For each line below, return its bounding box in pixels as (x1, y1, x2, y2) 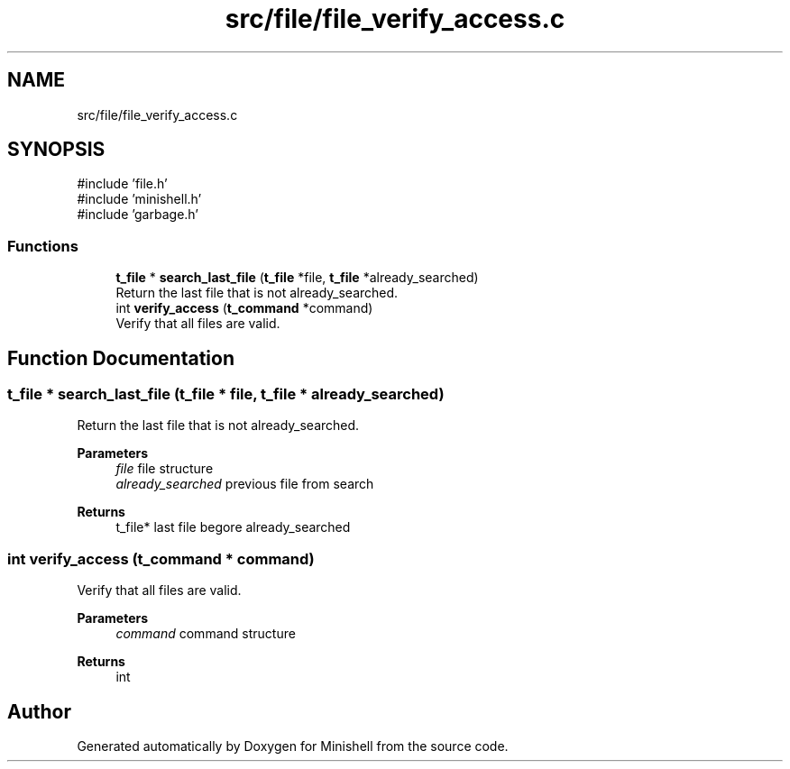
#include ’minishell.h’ (77, 191, 202, 207)
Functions (7, 236, 78, 255)
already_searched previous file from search (115, 476, 374, 492)
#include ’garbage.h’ (77, 206, 198, 223)
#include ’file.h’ (77, 176, 168, 192)
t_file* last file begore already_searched (115, 519, 351, 536)
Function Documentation (7, 346, 234, 370)
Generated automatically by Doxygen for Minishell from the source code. (77, 738, 509, 754)
